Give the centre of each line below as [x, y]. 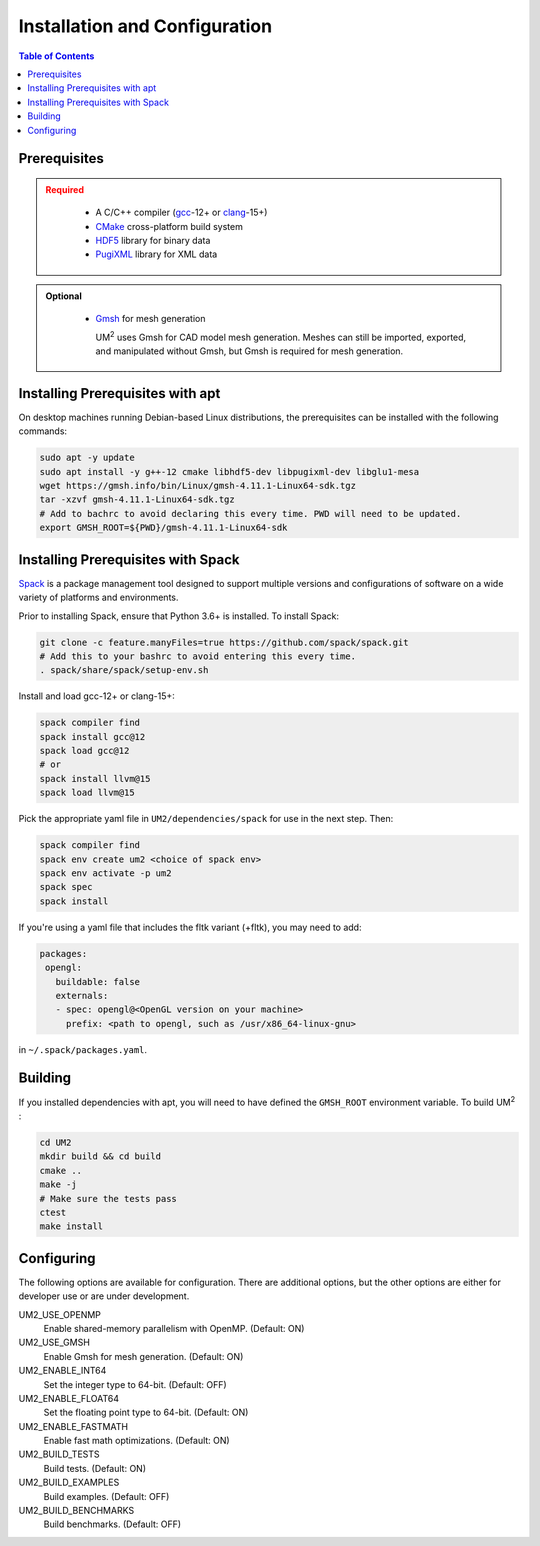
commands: [43, 431]
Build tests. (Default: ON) [95, 1468]
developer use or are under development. [104, 1296]
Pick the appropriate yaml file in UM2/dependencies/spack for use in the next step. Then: [206, 819]
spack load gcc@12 [84, 751]
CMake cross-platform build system [169, 226]
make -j [58, 1184]
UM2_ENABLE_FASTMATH [73, 1426]
